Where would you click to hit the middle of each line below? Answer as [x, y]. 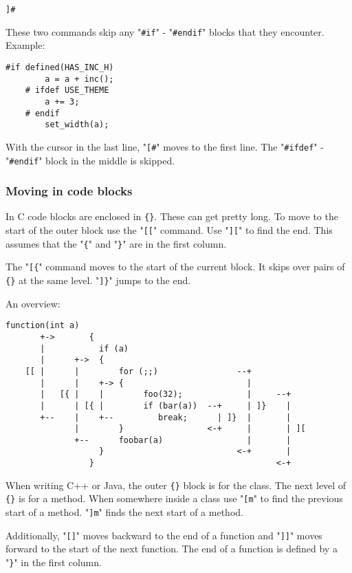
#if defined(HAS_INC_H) [60, 67]
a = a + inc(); [79, 79]
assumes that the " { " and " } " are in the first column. [116, 243]
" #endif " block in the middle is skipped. [90, 160]
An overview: [33, 303]
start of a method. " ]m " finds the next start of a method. [124, 512]
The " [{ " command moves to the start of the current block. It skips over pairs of [175, 267]
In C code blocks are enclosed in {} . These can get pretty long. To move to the [172, 216]
